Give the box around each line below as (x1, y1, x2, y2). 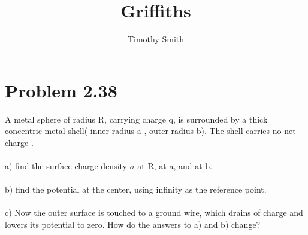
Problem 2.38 (5, 78, 117, 102)
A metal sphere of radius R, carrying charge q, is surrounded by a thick (5, 112, 268, 125)
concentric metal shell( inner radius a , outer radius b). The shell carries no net (5, 124, 296, 137)
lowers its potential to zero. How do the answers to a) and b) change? (5, 218, 261, 230)
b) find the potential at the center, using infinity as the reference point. (5, 183, 267, 196)
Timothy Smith (127, 33, 185, 45)
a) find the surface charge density (5, 160, 128, 172)
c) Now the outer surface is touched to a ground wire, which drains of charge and (5, 206, 303, 219)
